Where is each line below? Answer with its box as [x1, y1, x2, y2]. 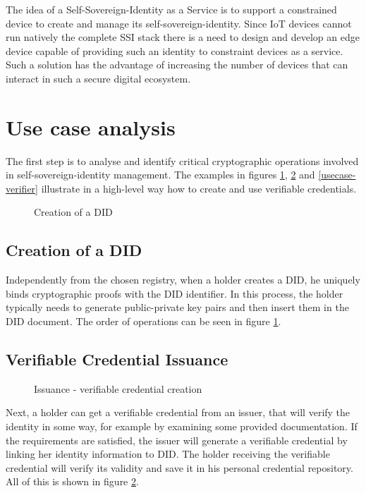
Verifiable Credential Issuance [6, 348, 228, 370]
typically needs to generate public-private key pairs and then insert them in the [6, 300, 349, 315]
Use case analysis [6, 112, 176, 141]
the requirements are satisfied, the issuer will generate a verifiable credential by [6, 432, 348, 447]
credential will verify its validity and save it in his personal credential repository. [6, 460, 353, 475]
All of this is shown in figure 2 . [6, 474, 139, 489]
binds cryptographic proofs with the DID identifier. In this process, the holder [6, 286, 343, 300]
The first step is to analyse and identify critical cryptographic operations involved [6, 153, 359, 168]
